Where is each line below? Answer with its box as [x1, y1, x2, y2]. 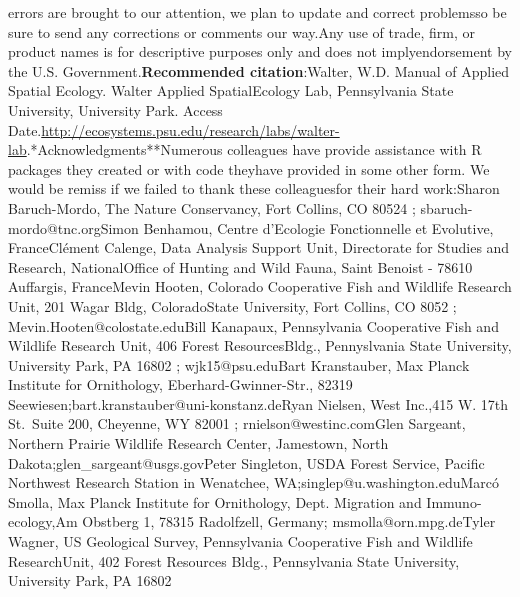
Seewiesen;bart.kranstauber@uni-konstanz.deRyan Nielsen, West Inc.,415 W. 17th [8, 393, 509, 414]
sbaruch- [420, 197, 473, 218]
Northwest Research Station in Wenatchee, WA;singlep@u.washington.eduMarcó [8, 472, 500, 493]
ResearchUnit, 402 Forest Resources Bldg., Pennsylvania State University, [8, 550, 460, 571]
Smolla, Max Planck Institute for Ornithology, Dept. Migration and [8, 491, 422, 512]
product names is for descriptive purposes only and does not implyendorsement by [8, 41, 512, 62]
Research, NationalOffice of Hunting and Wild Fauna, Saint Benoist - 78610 [8, 256, 473, 277]
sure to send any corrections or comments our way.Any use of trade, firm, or [8, 21, 475, 42]
